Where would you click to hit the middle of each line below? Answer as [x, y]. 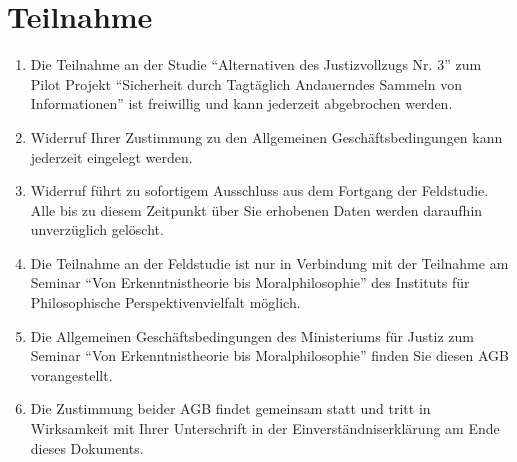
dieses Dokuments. [87, 447]
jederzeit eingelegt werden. [111, 156]
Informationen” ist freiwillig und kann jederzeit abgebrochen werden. [241, 103]
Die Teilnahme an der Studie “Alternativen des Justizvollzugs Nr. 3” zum [256, 64]
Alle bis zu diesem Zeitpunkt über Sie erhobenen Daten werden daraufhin [256, 209]
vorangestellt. [71, 374]
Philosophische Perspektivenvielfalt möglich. [165, 302]
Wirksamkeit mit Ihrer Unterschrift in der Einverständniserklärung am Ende [265, 428]
